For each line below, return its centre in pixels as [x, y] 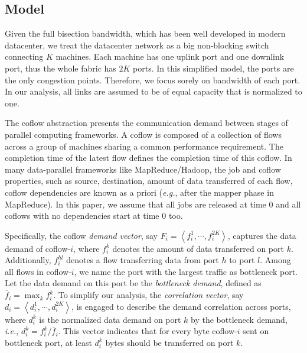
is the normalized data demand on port [110, 319]
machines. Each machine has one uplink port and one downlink [170, 56]
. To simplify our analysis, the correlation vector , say [148, 295]
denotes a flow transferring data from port [143, 260]
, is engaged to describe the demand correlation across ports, [181, 306]
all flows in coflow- [38, 271]
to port [242, 260]
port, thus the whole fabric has [61, 68]
